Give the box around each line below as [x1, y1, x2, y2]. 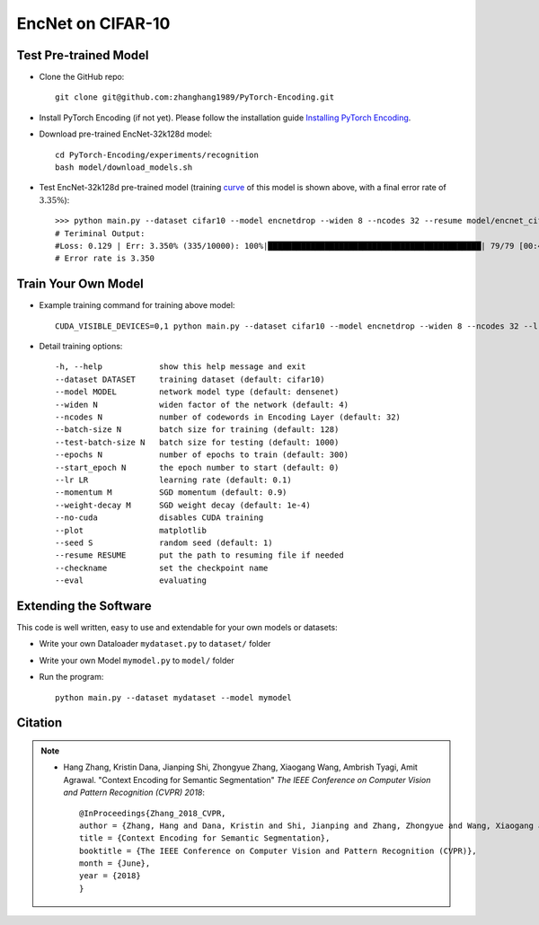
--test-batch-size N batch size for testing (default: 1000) [55, 436, 340, 447]
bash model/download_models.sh [55, 163, 193, 172]
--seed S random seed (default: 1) [55, 537, 273, 548]
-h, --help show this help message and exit [55, 362, 306, 372]
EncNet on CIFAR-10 [16, 13, 171, 33]
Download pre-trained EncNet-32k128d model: [39, 128, 213, 139]
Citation [16, 715, 63, 731]
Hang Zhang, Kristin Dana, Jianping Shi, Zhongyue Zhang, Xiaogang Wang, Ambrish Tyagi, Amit [63, 762, 418, 772]
